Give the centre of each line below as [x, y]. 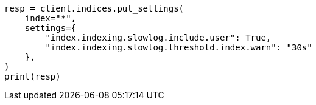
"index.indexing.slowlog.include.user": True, [158, 38]
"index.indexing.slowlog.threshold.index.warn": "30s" [179, 47]
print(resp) [33, 76]
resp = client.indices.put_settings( [94, 8]
